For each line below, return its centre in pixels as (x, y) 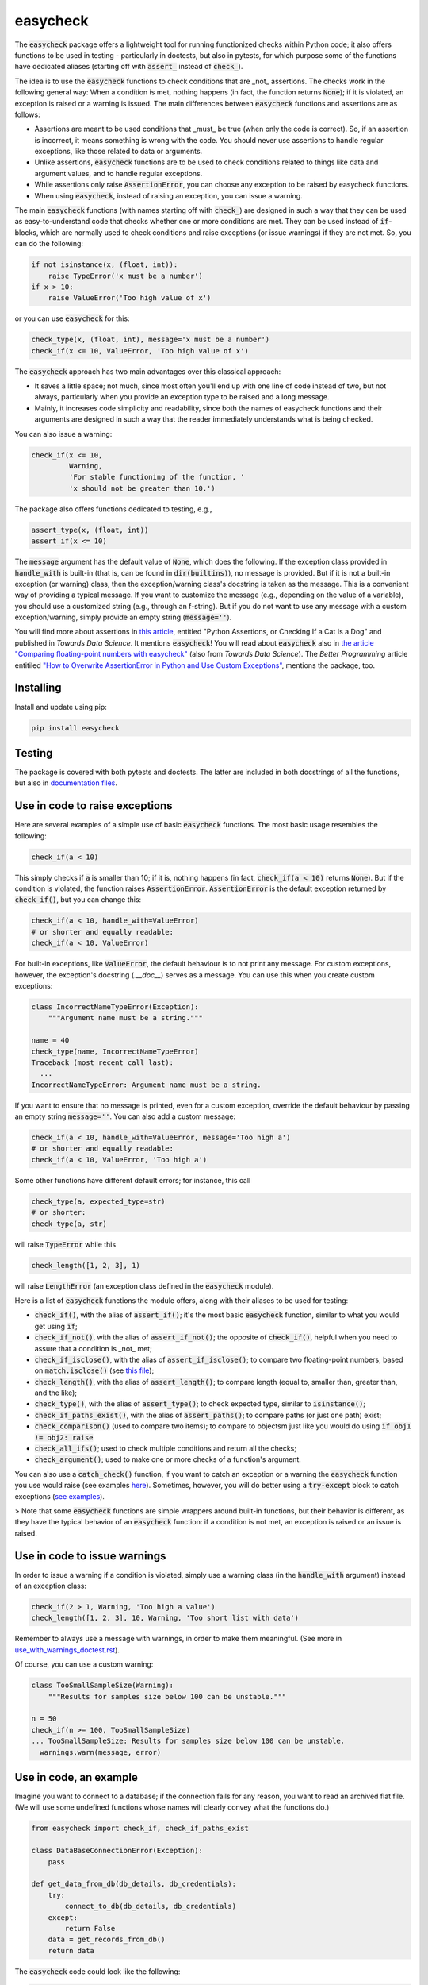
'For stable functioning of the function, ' (157, 477)
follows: (27, 114)
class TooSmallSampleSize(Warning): (103, 1686)
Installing (38, 688)
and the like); (56, 1393)
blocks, (27, 232)
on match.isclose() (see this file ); (94, 1370)
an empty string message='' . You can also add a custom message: (125, 1116)
